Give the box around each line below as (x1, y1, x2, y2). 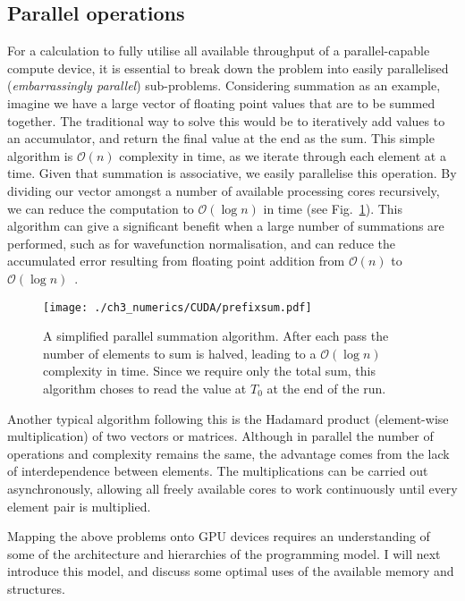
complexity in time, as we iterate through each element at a (119, 146, 446, 165)
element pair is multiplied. (7, 496, 151, 515)
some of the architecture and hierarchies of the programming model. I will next (7, 544, 441, 563)
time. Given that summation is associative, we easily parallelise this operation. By (7, 164, 457, 182)
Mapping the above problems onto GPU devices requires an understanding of (7, 527, 430, 546)
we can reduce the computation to (7, 199, 194, 217)
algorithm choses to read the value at (43, 378, 247, 397)
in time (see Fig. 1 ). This (263, 199, 403, 217)
